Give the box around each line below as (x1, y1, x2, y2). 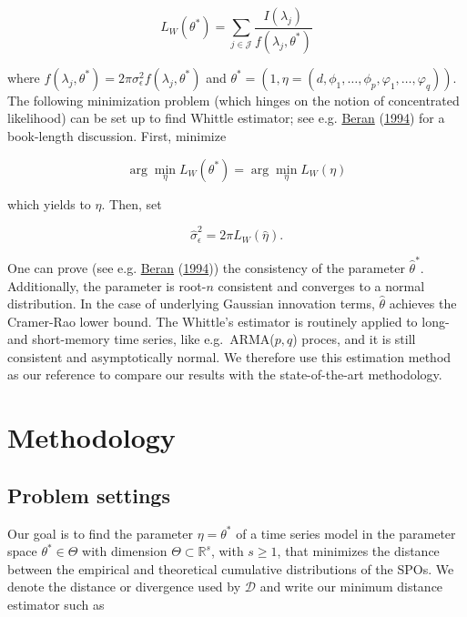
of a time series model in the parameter (236, 523, 456, 542)
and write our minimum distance (259, 577, 443, 596)
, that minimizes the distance (277, 541, 440, 561)
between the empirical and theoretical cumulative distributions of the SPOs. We (7, 559, 454, 578)
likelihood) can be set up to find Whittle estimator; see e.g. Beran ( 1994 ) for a (7, 108, 445, 127)
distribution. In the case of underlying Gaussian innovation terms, (7, 294, 375, 313)
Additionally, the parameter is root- (7, 276, 207, 295)
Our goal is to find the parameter (7, 523, 193, 542)
